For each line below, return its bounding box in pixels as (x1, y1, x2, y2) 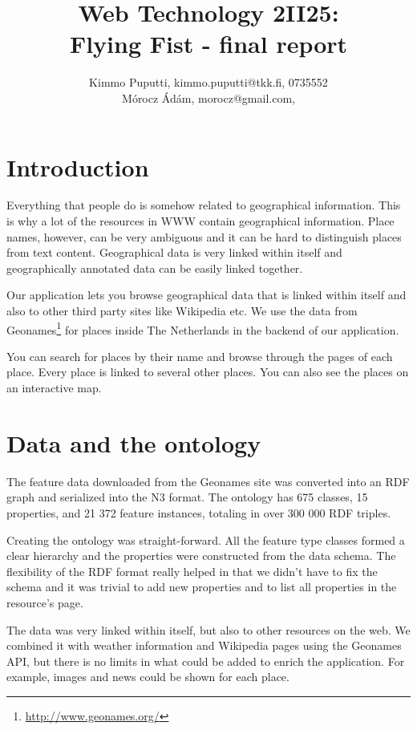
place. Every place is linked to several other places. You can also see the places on (6, 363, 409, 380)
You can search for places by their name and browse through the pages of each (6, 347, 393, 364)
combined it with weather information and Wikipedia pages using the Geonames (6, 637, 402, 654)
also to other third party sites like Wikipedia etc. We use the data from (6, 302, 358, 318)
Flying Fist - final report (69, 27, 348, 60)
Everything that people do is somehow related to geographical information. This (6, 197, 401, 213)
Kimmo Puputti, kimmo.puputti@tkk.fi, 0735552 (89, 74, 328, 91)
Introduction (6, 150, 149, 183)
